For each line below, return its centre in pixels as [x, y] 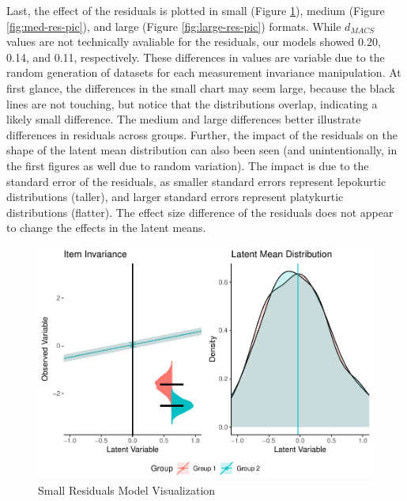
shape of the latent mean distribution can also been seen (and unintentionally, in [202, 150]
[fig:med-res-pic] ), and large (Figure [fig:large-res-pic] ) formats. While [174, 26]
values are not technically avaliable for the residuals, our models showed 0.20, [194, 42]
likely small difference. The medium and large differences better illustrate [184, 119]
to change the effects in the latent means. [106, 228]
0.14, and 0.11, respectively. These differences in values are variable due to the [196, 57]
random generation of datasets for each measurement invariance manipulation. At [204, 72]
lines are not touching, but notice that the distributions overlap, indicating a [192, 103]
